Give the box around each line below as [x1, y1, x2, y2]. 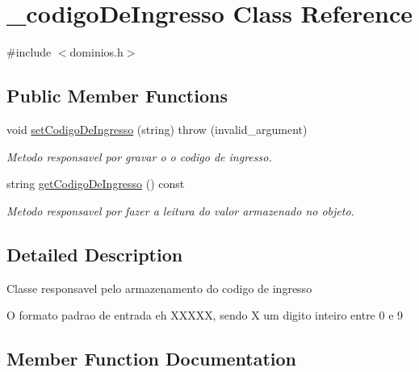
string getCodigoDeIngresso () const [6, 175, 185, 192]
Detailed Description [6, 241, 183, 266]
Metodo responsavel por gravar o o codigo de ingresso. [6, 148, 272, 165]
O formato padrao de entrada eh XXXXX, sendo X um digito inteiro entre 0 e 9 [6, 307, 404, 324]
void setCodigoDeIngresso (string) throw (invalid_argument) [6, 120, 308, 137]
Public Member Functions [6, 83, 228, 108]
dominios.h [69, 44, 124, 61]
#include [6, 44, 52, 61]
